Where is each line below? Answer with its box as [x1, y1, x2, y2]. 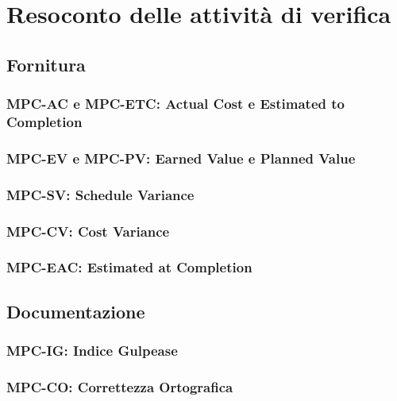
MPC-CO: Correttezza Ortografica [6, 376, 233, 396]
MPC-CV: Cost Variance [6, 221, 170, 241]
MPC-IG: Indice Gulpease [6, 341, 178, 360]
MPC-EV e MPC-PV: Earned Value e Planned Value [6, 148, 356, 168]
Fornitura [6, 52, 86, 76]
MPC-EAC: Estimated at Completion [6, 257, 252, 277]
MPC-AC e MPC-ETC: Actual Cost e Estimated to [6, 94, 345, 114]
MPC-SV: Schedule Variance [6, 184, 195, 204]
